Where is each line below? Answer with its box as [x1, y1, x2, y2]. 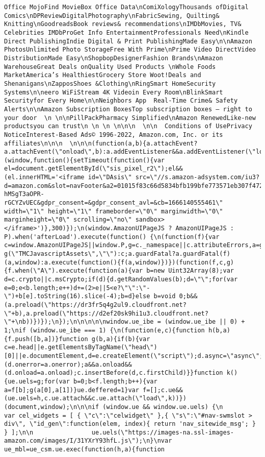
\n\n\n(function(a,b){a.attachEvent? [69, 139, 198, 147]
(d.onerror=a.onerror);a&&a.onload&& [4, 360, 132, 368]
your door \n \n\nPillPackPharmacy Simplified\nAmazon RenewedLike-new [4, 114, 256, 122]
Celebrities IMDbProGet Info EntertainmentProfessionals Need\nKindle [4, 29, 249, 36]
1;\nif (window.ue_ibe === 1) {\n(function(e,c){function [4, 326, 205, 334]
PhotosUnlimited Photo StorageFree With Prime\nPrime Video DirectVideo [4, 46, 256, 54]
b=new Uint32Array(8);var [146, 267, 234, 275]
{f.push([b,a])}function [4, 335, 88, 343]
